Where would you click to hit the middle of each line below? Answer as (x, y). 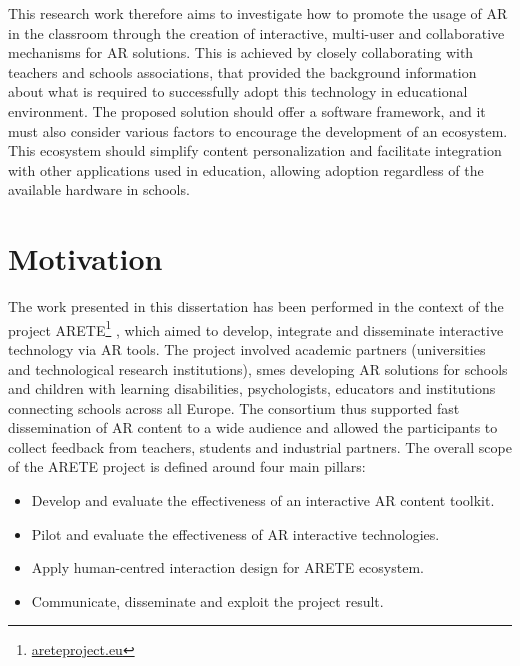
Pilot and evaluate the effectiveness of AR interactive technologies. (235, 533)
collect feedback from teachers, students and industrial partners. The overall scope (260, 446)
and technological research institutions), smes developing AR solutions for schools (258, 368)
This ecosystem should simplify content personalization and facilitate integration (255, 150)
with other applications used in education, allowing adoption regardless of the (246, 169)
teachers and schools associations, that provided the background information (242, 71)
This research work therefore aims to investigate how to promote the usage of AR (258, 13)
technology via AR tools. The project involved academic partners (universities (247, 348)
